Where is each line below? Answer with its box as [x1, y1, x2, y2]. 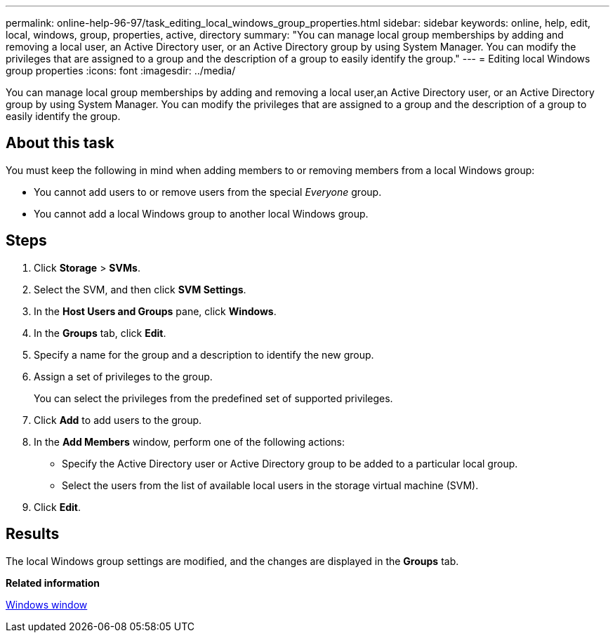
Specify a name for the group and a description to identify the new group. [34, 348, 374, 361]
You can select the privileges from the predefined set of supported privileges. [34, 392, 393, 404]
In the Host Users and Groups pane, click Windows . [34, 305, 277, 317]
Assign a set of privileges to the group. [34, 370, 213, 383]
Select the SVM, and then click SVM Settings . [34, 283, 246, 295]
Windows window [6, 598, 88, 611]
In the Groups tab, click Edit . [34, 326, 166, 339]
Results [6, 525, 60, 543]
